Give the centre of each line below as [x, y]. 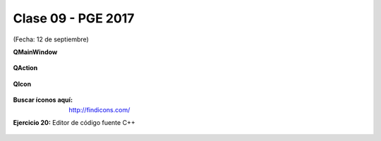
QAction [25, 68]
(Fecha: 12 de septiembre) [51, 39]
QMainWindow [35, 52]
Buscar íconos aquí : [43, 100]
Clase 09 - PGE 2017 [74, 18]
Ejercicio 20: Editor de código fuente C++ [74, 122]
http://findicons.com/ [99, 109]
